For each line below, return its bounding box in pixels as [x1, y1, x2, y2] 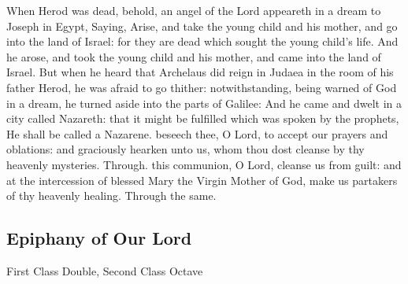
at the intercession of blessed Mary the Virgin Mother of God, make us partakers [6, 172, 398, 188]
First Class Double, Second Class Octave [6, 262, 203, 278]
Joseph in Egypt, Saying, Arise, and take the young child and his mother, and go [6, 17, 398, 34]
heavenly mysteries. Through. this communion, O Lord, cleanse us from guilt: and [6, 156, 402, 172]
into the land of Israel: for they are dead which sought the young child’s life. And [6, 33, 399, 50]
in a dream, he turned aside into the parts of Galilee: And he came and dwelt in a [6, 94, 402, 111]
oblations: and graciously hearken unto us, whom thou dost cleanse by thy [6, 141, 365, 157]
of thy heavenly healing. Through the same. [6, 187, 217, 204]
